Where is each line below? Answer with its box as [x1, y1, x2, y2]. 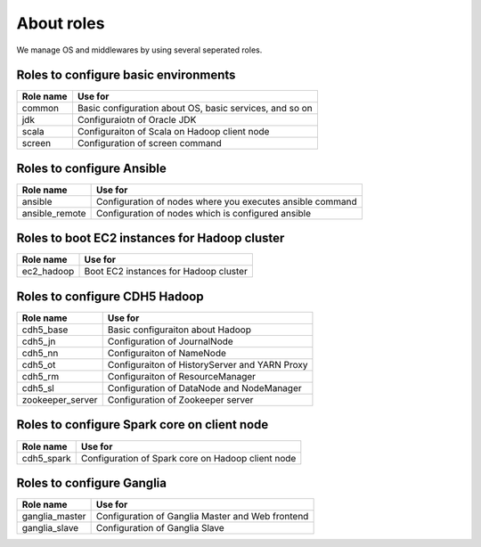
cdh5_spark [21, 452, 71, 464]
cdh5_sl [21, 382, 55, 394]
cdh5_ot [21, 359, 56, 371]
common [21, 102, 60, 115]
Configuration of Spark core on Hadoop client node [80, 452, 297, 464]
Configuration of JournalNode [107, 335, 233, 347]
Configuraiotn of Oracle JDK [77, 114, 197, 127]
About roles [16, 13, 105, 33]
